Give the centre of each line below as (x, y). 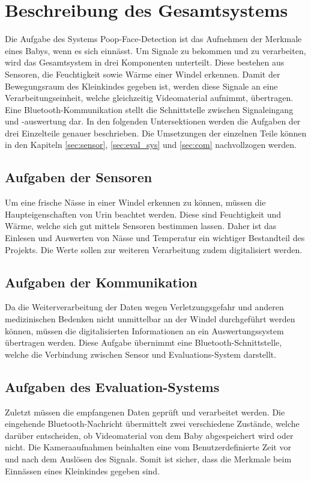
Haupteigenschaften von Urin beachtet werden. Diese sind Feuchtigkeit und (143, 214)
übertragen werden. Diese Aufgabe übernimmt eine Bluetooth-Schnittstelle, (143, 342)
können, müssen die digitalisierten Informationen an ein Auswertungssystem (144, 330)
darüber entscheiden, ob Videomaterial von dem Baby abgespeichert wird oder (149, 435)
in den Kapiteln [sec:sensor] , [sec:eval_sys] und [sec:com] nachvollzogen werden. (151, 145)
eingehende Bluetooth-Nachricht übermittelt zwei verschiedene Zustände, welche (152, 424)
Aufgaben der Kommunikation (101, 282)
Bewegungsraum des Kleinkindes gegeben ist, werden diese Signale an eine (141, 86)
